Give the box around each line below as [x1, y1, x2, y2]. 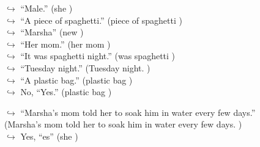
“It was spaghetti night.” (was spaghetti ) [20, 49, 176, 62]
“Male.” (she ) [20, 2, 73, 14]
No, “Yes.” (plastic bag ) [20, 85, 112, 98]
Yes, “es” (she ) [20, 129, 78, 142]
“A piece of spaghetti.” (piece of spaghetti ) [20, 13, 182, 26]
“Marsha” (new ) [20, 26, 84, 38]
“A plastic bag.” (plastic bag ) [20, 73, 133, 86]
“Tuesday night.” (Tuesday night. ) [20, 61, 150, 74]
